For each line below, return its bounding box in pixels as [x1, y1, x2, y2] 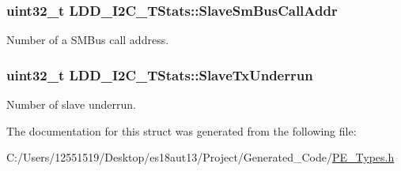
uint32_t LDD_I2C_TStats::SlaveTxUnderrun [6, 65, 313, 84]
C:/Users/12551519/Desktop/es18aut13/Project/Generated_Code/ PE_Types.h [6, 149, 395, 165]
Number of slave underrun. [6, 96, 136, 113]
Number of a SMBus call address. [6, 32, 169, 48]
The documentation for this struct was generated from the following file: [6, 122, 357, 139]
